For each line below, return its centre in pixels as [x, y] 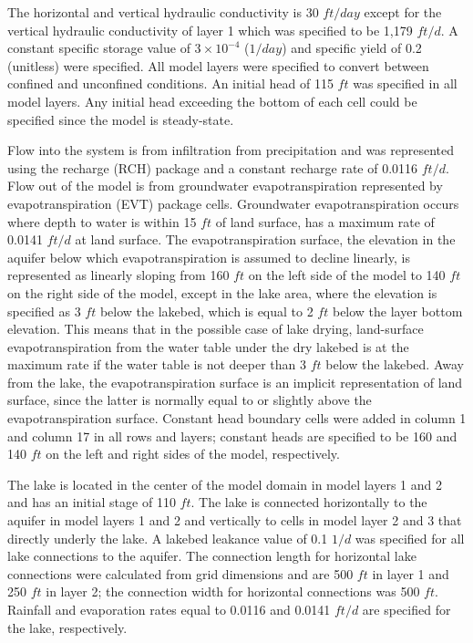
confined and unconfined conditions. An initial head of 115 [170, 83]
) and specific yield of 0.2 [352, 48]
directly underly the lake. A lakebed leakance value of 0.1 [168, 538]
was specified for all [410, 538]
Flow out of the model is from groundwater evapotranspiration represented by [225, 186]
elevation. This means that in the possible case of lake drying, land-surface [216, 329]
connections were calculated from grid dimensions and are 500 [180, 573]
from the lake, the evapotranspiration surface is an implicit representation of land [235, 382]
